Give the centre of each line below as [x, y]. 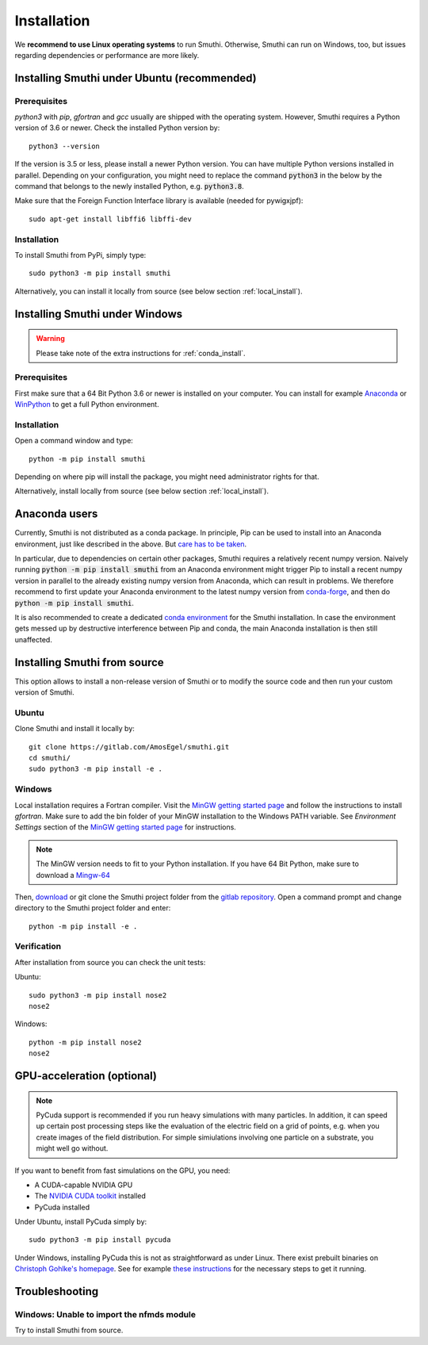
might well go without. [72, 1148]
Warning [50, 339]
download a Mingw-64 [73, 875]
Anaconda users [56, 514]
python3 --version [65, 146]
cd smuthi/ [50, 758]
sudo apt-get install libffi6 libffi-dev [110, 219]
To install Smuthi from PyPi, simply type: [80, 255]
